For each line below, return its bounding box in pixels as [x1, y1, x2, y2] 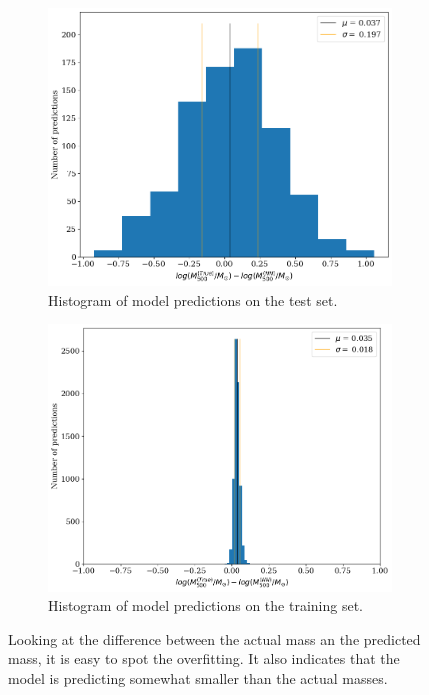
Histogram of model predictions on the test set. [48, 289, 338, 310]
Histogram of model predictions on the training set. [48, 595, 363, 616]
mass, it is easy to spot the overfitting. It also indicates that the [8, 648, 400, 669]
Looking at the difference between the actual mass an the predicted [8, 628, 421, 649]
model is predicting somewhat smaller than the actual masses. [8, 668, 388, 688]
